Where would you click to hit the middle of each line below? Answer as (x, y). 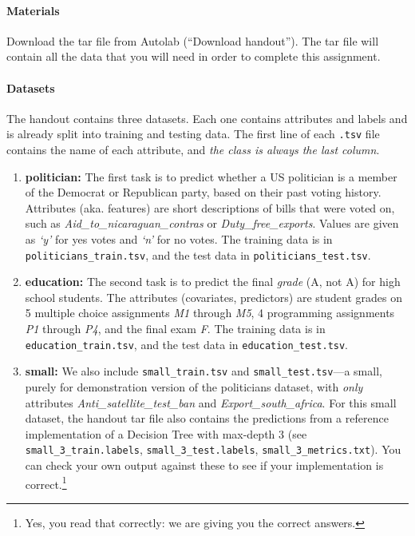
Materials (33, 10)
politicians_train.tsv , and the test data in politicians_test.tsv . (198, 254)
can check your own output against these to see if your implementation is (204, 465)
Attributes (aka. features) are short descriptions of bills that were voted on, (210, 207)
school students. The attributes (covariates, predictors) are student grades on (213, 297)
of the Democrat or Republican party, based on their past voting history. (203, 192)
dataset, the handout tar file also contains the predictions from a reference (207, 418)
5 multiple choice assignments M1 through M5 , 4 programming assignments (210, 313)
